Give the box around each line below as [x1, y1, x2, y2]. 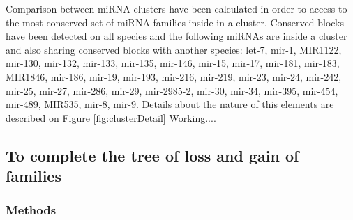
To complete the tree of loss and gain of [6, 144, 299, 166]
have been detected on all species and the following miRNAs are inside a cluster [6, 29, 347, 43]
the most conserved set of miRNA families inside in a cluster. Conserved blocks [6, 15, 345, 29]
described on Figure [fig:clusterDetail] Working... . [6, 110, 216, 125]
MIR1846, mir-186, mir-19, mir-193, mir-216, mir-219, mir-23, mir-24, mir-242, [6, 69, 342, 84]
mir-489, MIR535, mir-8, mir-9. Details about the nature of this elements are [6, 97, 334, 111]
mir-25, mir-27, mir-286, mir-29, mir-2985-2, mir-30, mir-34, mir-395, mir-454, [6, 83, 338, 97]
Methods [6, 201, 57, 219]
